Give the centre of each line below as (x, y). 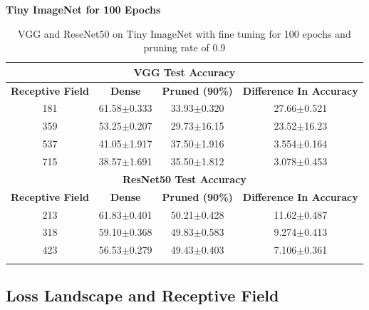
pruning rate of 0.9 (184, 47)
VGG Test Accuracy (184, 72)
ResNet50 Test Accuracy (184, 179)
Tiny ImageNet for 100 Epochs (83, 9)
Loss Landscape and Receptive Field (142, 295)
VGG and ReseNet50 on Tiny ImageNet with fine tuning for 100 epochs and (184, 33)
